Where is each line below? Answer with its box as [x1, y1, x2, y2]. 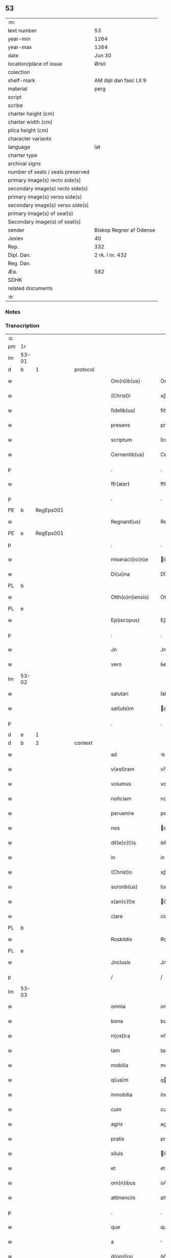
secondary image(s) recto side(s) [8, 185, 88, 192]
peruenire [110, 810, 134, 817]
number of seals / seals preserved [8, 168, 90, 175]
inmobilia [110, 1091, 133, 1098]
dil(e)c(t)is [110, 839, 136, 846]
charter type [8, 151, 38, 159]
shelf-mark [8, 77, 36, 84]
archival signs [8, 160, 41, 167]
